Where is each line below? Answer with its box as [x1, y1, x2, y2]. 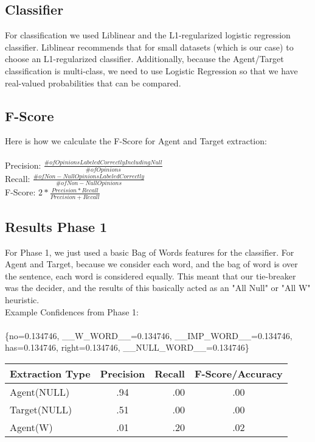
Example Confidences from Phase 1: [5, 305, 139, 318]
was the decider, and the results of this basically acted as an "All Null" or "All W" [5, 281, 311, 294]
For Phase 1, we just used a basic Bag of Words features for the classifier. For [5, 245, 294, 258]
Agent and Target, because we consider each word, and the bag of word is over [5, 258, 298, 270]
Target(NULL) [10, 402, 72, 417]
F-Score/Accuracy [194, 367, 283, 381]
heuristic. [5, 293, 40, 306]
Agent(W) [10, 420, 53, 435]
